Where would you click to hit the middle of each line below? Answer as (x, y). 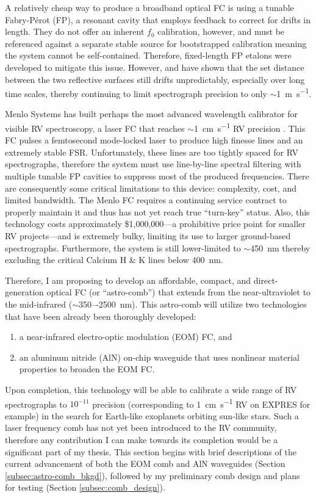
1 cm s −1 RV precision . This (250, 127)
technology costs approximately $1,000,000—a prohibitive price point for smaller (155, 224)
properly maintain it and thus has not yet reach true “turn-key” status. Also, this (157, 211)
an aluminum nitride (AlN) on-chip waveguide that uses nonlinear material (159, 357)
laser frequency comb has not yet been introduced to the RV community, (141, 428)
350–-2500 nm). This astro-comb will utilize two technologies (192, 304)
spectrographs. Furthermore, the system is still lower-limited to (123, 247)
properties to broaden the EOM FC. (87, 369)
